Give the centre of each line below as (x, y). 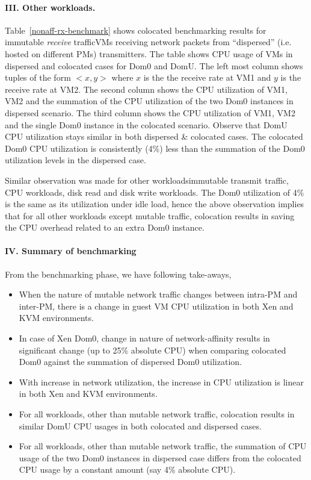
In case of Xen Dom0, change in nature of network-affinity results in (144, 338)
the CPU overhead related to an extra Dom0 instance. (105, 227)
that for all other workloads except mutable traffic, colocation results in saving (150, 215)
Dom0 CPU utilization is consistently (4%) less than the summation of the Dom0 (155, 148)
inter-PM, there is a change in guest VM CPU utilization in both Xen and (156, 306)
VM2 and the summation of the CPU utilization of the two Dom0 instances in (149, 101)
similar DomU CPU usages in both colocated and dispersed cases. (140, 425)
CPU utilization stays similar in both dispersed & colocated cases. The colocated (154, 136)
